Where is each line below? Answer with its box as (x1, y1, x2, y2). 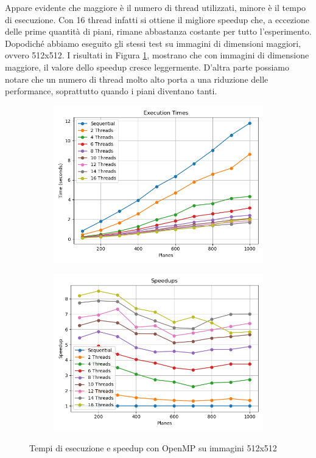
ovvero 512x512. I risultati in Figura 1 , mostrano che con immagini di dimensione (5, 49, 309, 61)
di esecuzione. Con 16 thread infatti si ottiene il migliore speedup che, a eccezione (5, 13, 309, 26)
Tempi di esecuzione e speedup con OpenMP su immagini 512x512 (29, 441, 277, 454)
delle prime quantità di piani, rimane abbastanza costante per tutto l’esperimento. (5, 25, 312, 38)
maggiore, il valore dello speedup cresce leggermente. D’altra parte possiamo (5, 60, 289, 73)
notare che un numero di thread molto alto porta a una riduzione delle (5, 72, 269, 85)
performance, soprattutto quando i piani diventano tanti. (5, 85, 217, 97)
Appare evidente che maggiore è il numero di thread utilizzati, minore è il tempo (5, 1, 306, 13)
